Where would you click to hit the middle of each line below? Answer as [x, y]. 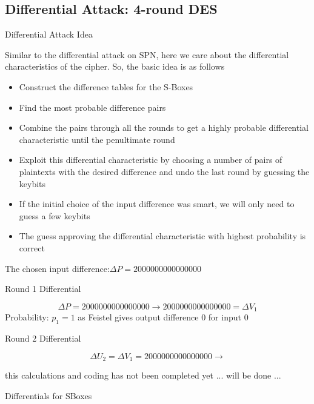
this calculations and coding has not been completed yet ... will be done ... [143, 375]
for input [225, 317]
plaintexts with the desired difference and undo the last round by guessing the [164, 171]
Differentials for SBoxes [48, 395]
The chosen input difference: [57, 268]
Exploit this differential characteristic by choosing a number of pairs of [151, 160]
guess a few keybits [55, 215]
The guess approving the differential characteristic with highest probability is [162, 236]
